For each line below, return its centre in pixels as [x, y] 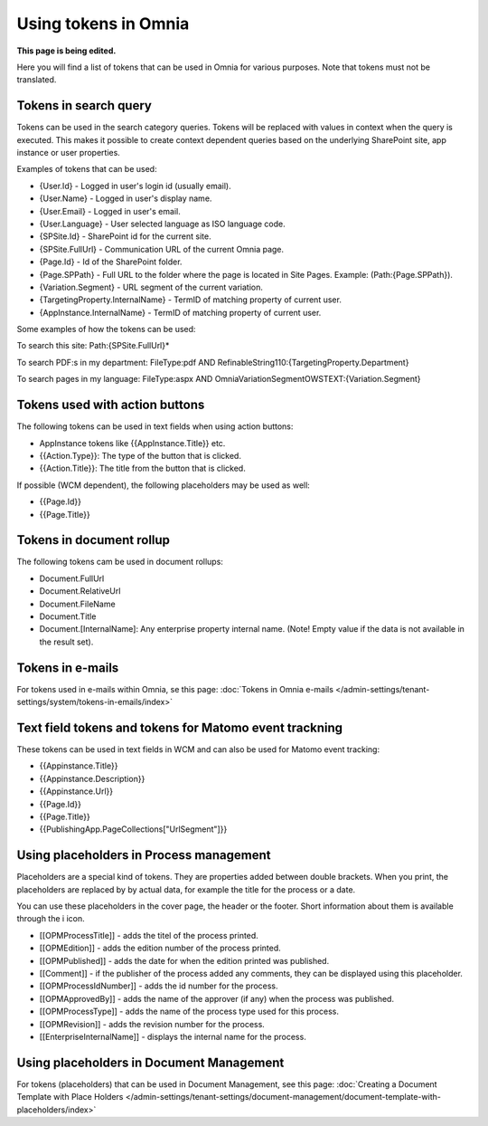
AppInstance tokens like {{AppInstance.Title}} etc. [132, 443]
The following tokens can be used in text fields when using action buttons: [155, 426]
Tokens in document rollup [94, 540]
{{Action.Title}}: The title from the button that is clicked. [142, 468]
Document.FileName [78, 604]
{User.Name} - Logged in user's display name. [126, 198]
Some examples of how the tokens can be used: [106, 329]
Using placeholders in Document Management [150, 1062]
